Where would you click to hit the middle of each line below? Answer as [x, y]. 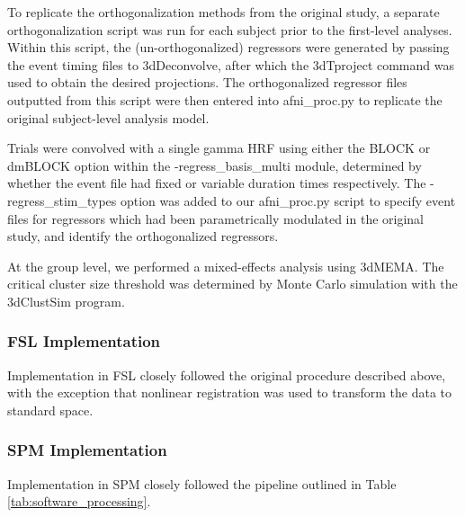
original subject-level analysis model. [108, 117]
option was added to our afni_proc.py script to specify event [288, 200]
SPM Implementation [87, 450]
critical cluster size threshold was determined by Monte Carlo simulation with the [232, 284]
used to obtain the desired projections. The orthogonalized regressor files [207, 82]
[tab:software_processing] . [79, 501]
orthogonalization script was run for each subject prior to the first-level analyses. [230, 29]
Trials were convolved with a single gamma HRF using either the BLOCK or [219, 148]
